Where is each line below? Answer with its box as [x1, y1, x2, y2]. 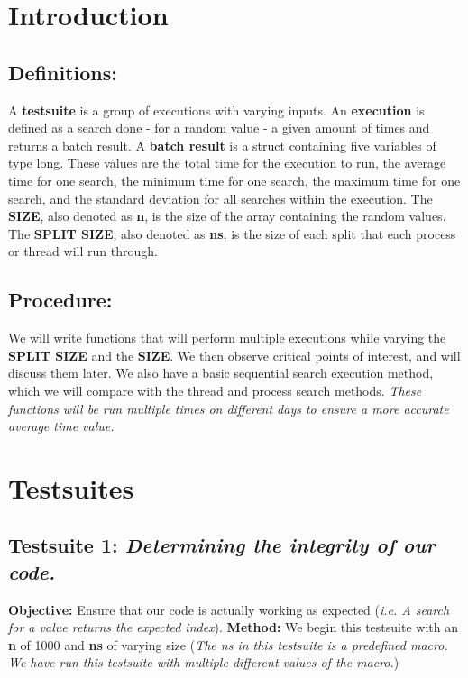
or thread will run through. [8, 242, 158, 261]
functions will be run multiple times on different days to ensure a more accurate [8, 399, 449, 417]
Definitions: [8, 58, 117, 86]
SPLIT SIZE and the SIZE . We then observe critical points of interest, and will [8, 345, 461, 364]
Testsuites [8, 469, 134, 506]
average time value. [8, 417, 115, 435]
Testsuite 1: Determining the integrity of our [8, 531, 436, 559]
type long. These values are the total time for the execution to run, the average [8, 153, 446, 172]
